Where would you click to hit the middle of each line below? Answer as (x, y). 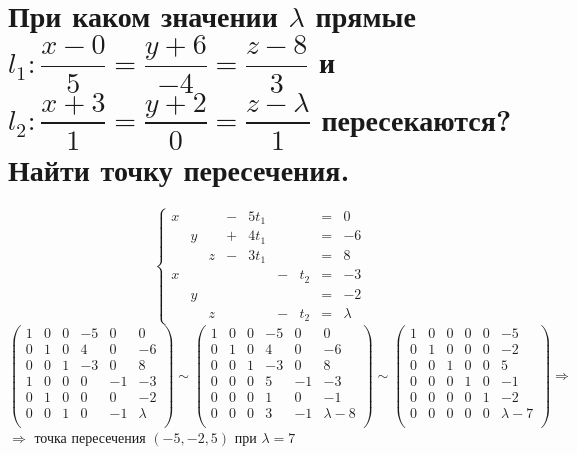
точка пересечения (90, 436)
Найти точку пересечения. (179, 168)
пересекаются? (416, 118)
